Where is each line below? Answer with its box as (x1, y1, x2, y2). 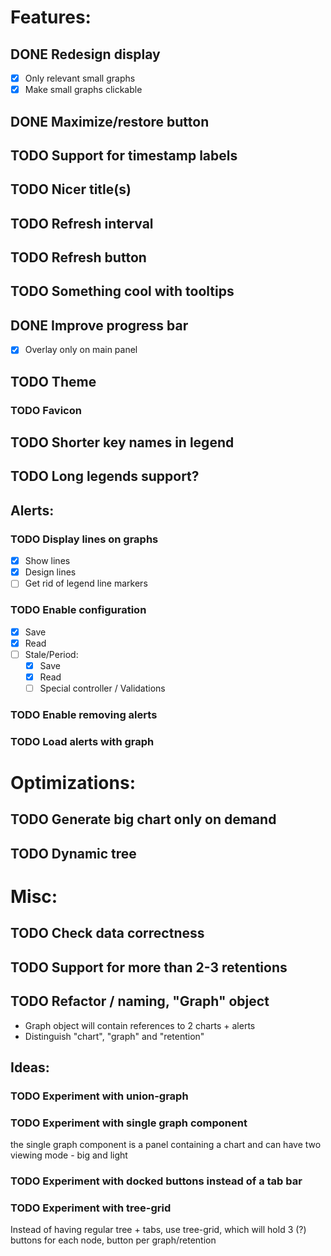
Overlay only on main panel (24, 344, 138, 356)
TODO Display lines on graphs (10, 532, 159, 546)
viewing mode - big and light (10, 1149, 128, 1161)
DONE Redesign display (10, 46, 161, 63)
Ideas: (10, 1059, 50, 1076)
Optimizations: (10, 772, 136, 795)
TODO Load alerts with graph (10, 734, 155, 748)
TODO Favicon (10, 403, 82, 417)
